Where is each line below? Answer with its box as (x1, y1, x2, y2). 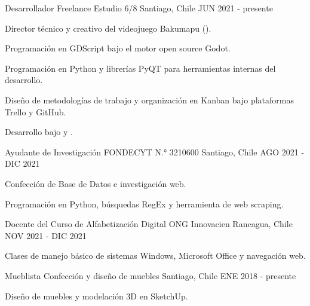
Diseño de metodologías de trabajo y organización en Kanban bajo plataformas (5, 93, 294, 106)
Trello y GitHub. (5, 105, 66, 118)
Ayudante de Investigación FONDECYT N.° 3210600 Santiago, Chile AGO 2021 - (5, 145, 305, 158)
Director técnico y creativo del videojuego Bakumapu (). (5, 22, 211, 34)
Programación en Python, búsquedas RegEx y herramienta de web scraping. (5, 197, 284, 210)
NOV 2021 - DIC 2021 (5, 229, 87, 241)
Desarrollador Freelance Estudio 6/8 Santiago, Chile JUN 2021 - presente (5, 2, 273, 14)
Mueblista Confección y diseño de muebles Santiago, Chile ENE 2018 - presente (5, 269, 296, 281)
